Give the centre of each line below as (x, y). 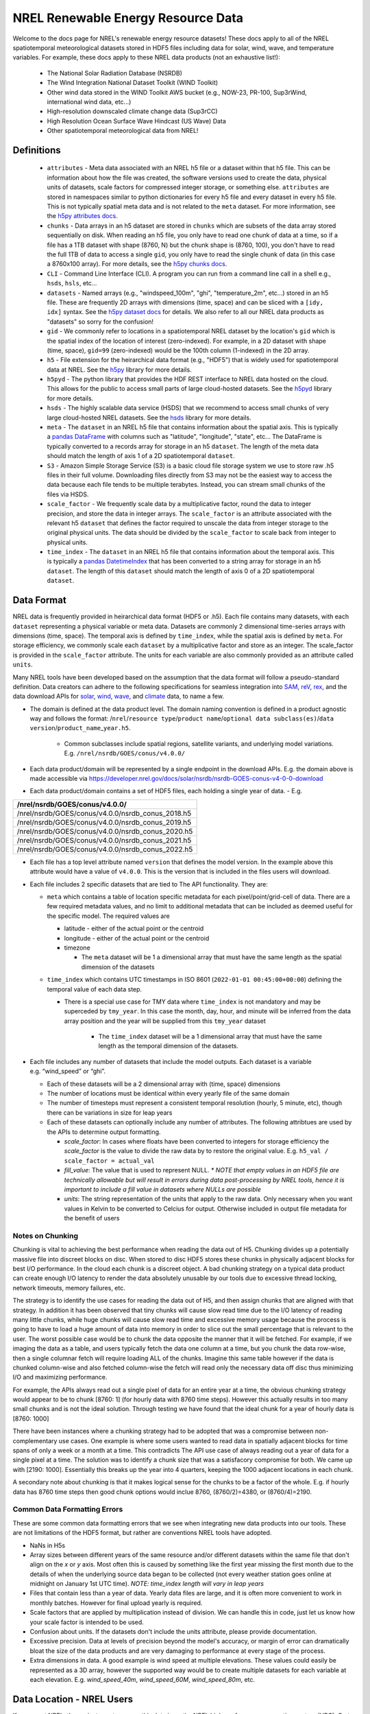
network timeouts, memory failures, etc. (69, 1288)
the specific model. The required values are (109, 916)
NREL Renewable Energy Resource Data (128, 18)
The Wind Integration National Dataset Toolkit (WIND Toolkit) (133, 83)
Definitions (37, 150)
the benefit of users (92, 1218)
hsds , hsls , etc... (72, 283)
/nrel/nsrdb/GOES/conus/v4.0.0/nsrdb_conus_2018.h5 (104, 813)
